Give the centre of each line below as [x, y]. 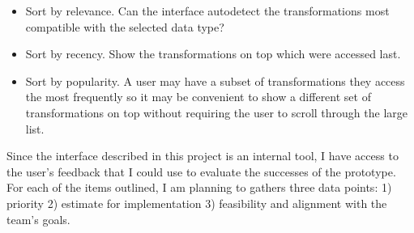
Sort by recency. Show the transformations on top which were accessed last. [213, 54]
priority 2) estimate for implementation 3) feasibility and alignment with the [197, 203]
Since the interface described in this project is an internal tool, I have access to [203, 156]
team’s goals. [38, 219]
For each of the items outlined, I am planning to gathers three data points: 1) [199, 187]
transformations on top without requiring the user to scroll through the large [217, 112]
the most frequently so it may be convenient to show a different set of [198, 97]
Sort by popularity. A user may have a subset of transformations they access [215, 80]
